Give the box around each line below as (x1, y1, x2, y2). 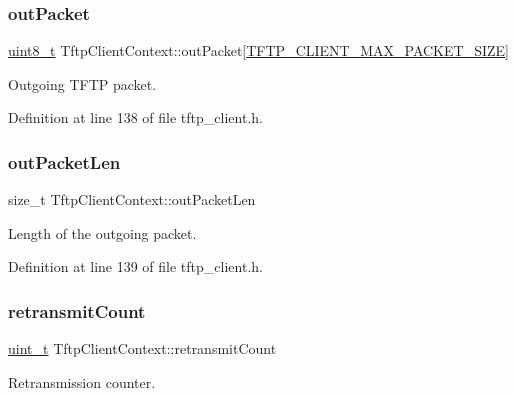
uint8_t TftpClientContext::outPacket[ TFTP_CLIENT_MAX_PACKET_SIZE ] (8, 40, 509, 61)
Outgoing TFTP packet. (8, 73, 157, 94)
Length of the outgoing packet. (8, 222, 197, 243)
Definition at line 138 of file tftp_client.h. (8, 107, 263, 128)
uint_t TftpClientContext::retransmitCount (8, 338, 277, 359)
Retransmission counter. (8, 371, 156, 392)
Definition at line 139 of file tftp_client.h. (8, 256, 263, 277)
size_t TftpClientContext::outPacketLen (8, 189, 256, 210)
